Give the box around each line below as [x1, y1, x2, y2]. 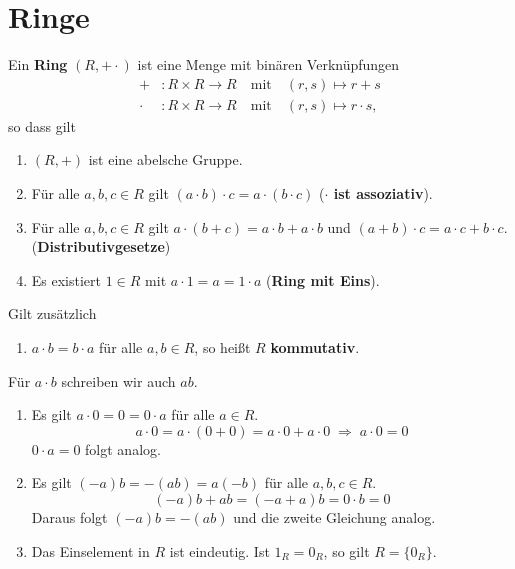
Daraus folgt [31, 506, 108, 527]
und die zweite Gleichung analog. [233, 506, 436, 527]
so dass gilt [8, 115, 76, 136]
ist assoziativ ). [333, 182, 433, 203]
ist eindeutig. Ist [169, 540, 270, 561]
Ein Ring [8, 54, 68, 75]
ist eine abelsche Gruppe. [88, 149, 243, 170]
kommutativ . [270, 336, 360, 357]
